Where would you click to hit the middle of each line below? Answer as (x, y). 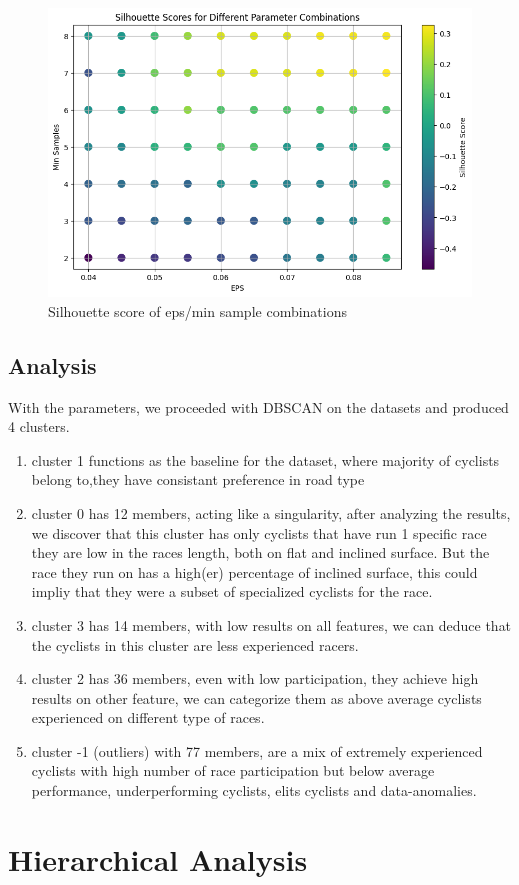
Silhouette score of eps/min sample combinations (197, 310)
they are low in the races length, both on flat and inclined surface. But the (260, 552)
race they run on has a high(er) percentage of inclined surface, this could (254, 571)
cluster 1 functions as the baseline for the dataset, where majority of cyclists (265, 459)
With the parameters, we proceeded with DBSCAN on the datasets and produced (258, 406)
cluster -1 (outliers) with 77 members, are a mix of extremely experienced (257, 750)
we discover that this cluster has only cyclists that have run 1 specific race (259, 532)
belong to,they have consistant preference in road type (198, 479)
